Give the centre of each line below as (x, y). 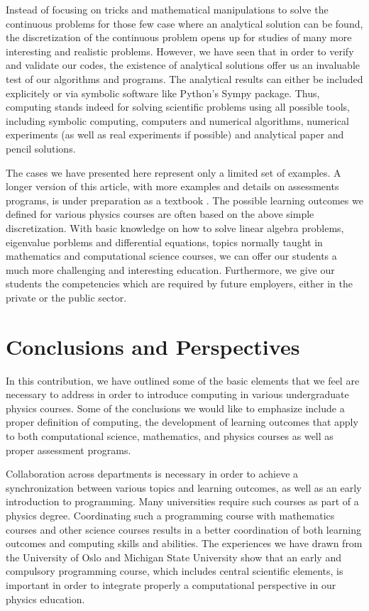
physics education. (45, 599)
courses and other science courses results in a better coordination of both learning (183, 529)
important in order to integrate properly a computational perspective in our (171, 584)
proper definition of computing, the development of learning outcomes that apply (182, 422)
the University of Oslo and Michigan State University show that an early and (174, 557)
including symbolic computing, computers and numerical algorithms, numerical (177, 120)
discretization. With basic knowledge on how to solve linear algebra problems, (175, 227)
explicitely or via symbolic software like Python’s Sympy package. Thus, (163, 93)
